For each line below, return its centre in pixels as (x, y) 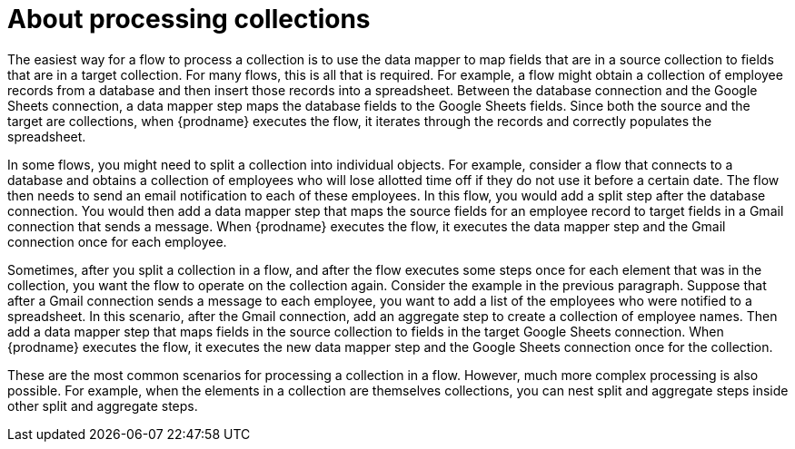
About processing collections (189, 19)
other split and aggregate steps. (103, 405)
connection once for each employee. (117, 241)
